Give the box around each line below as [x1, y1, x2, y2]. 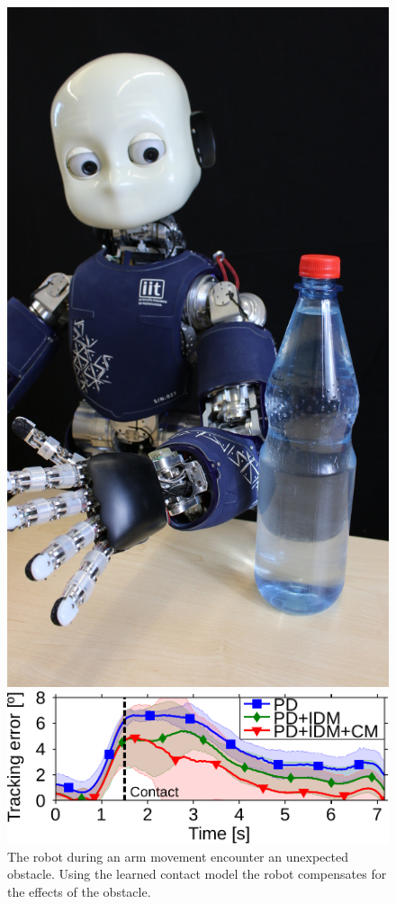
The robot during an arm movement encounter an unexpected [7, 846, 348, 865]
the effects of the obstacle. [7, 881, 151, 900]
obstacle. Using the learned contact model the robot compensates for [7, 864, 387, 883]
